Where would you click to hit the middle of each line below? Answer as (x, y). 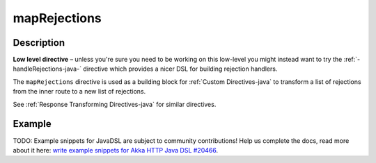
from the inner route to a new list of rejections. (79, 92)
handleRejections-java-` (47, 69)
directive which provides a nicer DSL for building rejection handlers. (180, 69)
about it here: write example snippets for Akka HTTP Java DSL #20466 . (116, 150)
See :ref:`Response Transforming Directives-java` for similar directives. (115, 104)
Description (39, 43)
